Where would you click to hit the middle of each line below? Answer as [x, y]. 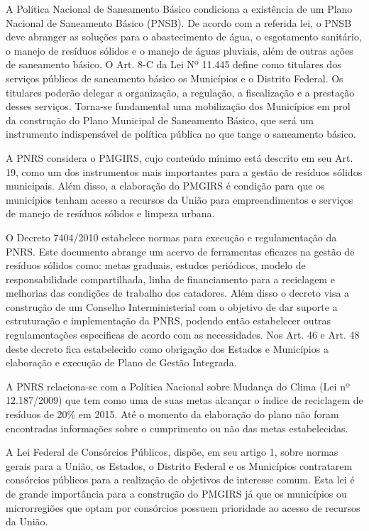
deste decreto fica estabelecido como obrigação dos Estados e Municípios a [167, 348]
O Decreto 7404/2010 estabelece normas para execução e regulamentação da [171, 237]
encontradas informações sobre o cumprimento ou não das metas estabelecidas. [177, 428]
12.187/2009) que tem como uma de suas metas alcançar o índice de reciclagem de [184, 400]
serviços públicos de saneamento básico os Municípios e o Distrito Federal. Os [175, 78]
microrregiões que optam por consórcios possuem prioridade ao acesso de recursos [183, 507]
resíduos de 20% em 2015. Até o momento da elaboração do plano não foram [172, 414]
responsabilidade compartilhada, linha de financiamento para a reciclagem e [170, 279]
